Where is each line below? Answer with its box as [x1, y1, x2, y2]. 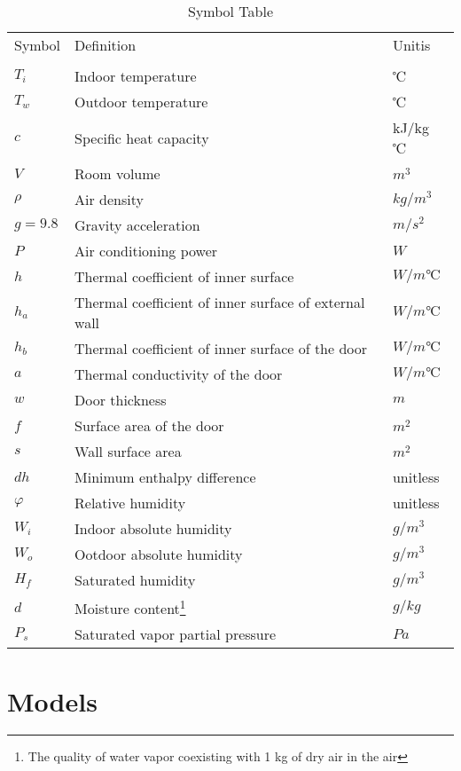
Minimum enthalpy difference [74, 467, 256, 487]
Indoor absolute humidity [74, 518, 232, 539]
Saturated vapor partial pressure [74, 624, 277, 645]
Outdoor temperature [74, 91, 208, 112]
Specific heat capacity [74, 127, 209, 148]
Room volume [74, 163, 160, 184]
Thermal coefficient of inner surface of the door [74, 338, 368, 358]
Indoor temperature [74, 66, 197, 86]
